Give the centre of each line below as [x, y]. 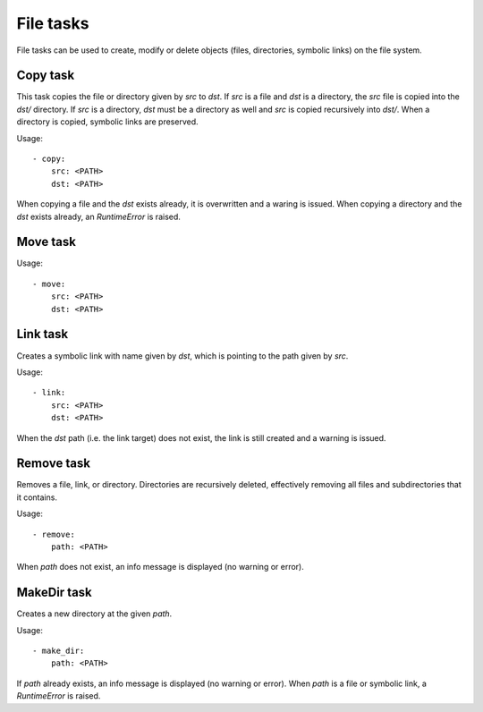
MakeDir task [55, 593]
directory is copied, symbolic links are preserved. [107, 122]
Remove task [54, 464]
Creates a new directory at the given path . [94, 614]
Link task [42, 334]
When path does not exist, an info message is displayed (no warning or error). [160, 567]
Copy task [46, 76]
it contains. [37, 497]
